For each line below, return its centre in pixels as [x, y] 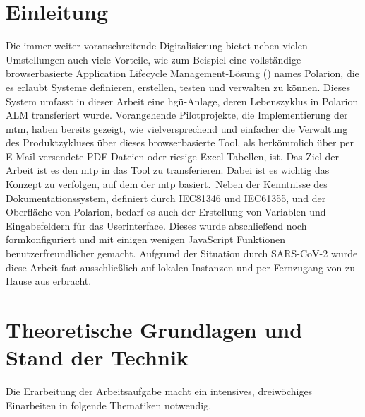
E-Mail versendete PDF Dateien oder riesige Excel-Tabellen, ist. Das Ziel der [172, 156]
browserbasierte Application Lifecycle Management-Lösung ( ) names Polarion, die [182, 73]
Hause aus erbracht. [49, 281]
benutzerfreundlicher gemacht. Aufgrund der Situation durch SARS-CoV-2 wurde [182, 253]
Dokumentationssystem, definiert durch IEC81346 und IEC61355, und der [166, 198]
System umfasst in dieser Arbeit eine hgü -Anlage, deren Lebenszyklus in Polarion [182, 101]
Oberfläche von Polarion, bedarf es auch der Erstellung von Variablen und [166, 212]
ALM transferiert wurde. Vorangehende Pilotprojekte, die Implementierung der [177, 115]
